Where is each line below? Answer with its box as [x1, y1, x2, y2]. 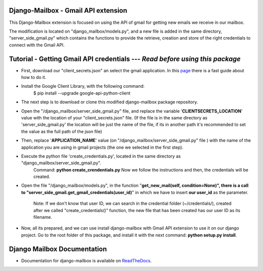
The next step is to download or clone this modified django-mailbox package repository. [21, 99, 198, 105]
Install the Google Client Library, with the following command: [21, 83, 145, 89]
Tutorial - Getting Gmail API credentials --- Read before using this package [9, 55, 241, 63]
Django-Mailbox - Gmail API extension [9, 6, 128, 15]
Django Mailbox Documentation [9, 245, 107, 253]
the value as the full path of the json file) [21, 128, 102, 134]
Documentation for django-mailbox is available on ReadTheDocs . [21, 257, 152, 263]
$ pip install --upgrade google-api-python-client [33, 90, 131, 96]
